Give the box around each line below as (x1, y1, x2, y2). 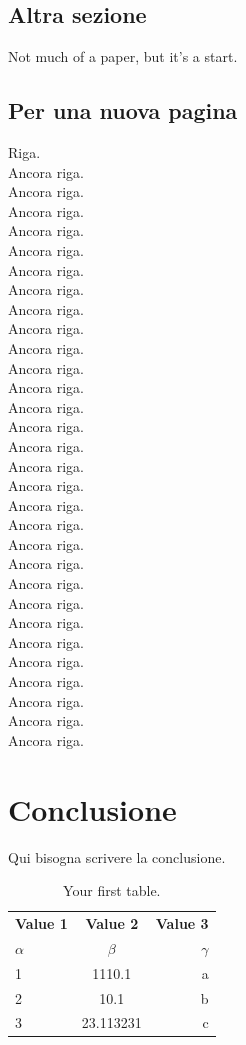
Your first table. (63, 880, 161, 901)
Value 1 (15, 912, 68, 933)
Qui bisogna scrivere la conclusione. (8, 846, 226, 867)
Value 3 (155, 912, 209, 933)
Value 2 (85, 912, 139, 933)
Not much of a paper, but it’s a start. (8, 46, 238, 67)
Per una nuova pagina (8, 95, 238, 126)
